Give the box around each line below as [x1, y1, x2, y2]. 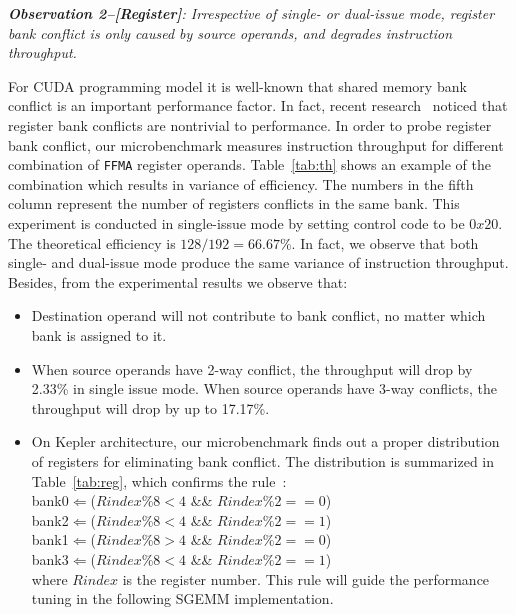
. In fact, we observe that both [291, 232, 479, 253]
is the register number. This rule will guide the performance [122, 568, 490, 589]
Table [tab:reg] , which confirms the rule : [31, 470, 287, 491]
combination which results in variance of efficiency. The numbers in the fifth [8, 173, 474, 194]
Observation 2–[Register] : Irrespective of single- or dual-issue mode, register [8, 3, 495, 23]
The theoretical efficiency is [8, 232, 176, 253]
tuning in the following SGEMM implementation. [31, 588, 334, 609]
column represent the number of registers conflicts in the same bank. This [8, 193, 460, 214]
